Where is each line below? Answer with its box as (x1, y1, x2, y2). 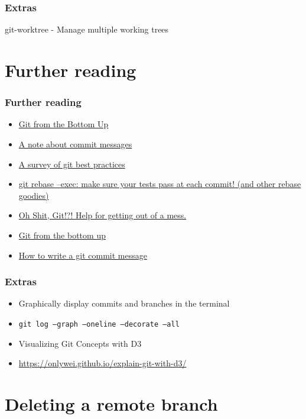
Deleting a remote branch (5, 392, 218, 415)
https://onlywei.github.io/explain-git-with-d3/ (18, 357, 187, 369)
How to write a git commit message (18, 249, 147, 261)
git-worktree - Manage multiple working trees (5, 23, 169, 36)
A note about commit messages (18, 138, 132, 150)
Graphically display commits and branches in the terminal (18, 297, 230, 310)
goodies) (18, 189, 49, 201)
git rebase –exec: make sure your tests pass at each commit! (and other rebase (18, 178, 301, 190)
